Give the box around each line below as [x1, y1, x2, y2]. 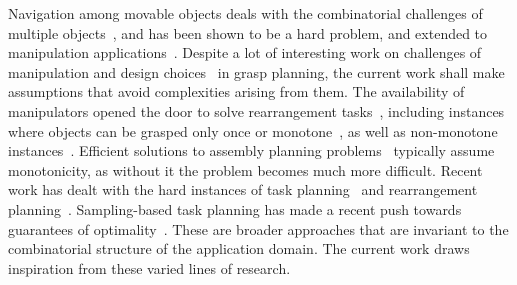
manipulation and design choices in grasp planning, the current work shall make [8, 61, 505, 82]
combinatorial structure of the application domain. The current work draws [8, 238, 470, 259]
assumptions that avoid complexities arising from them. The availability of [8, 81, 465, 102]
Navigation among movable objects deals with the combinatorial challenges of [8, 3, 483, 23]
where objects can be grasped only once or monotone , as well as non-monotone [8, 120, 498, 141]
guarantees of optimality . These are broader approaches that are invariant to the [8, 218, 509, 239]
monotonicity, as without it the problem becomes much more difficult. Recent [8, 159, 483, 180]
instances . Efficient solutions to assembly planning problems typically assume [8, 140, 495, 161]
